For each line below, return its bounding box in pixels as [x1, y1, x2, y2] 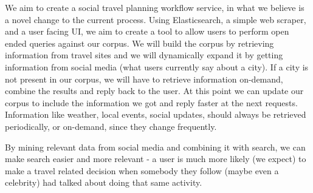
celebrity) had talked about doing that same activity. [5, 176, 202, 189]
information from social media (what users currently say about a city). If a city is [5, 60, 309, 73]
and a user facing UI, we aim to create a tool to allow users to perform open [5, 25, 289, 38]
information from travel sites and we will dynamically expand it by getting [5, 49, 283, 61]
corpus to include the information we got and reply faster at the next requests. [5, 96, 298, 109]
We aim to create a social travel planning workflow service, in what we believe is [5, 1, 304, 13]
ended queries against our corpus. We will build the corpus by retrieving [5, 36, 274, 49]
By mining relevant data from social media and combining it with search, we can [5, 140, 306, 153]
